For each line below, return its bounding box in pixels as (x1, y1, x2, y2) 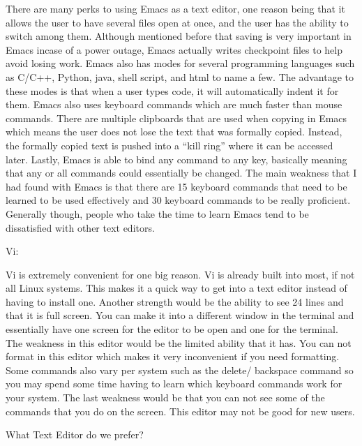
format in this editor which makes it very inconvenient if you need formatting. (6, 349, 340, 364)
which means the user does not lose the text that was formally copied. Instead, (6, 124, 342, 139)
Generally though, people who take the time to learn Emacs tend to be (6, 206, 309, 221)
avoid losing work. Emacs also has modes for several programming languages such (6, 56, 355, 70)
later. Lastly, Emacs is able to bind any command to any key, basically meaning (6, 151, 347, 166)
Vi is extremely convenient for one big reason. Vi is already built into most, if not (6, 267, 355, 281)
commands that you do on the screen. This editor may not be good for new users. (6, 403, 355, 418)
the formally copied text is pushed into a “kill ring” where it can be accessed (6, 137, 333, 152)
